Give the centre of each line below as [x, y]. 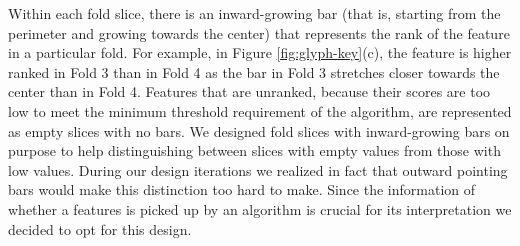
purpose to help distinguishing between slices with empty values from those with [254, 150]
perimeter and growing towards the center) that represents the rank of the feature [259, 32]
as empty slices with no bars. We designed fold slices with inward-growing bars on [259, 130]
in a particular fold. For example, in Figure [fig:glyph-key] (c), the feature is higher [260, 52]
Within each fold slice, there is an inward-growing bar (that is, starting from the [254, 13]
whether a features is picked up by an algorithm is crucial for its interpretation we [260, 208]
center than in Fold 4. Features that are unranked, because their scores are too [249, 91]
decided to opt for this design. [100, 228]
